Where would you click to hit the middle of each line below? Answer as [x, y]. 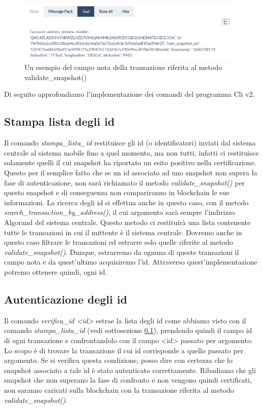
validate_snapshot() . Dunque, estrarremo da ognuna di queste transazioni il [122, 252]
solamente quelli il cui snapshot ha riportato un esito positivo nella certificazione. [130, 162]
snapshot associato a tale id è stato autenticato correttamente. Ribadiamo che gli [130, 370]
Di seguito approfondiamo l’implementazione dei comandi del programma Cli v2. [129, 94]
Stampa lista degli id [60, 121]
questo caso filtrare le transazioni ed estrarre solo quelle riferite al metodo [119, 242]
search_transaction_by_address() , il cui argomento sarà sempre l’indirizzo [120, 212]
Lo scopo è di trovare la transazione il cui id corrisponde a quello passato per [124, 350]
